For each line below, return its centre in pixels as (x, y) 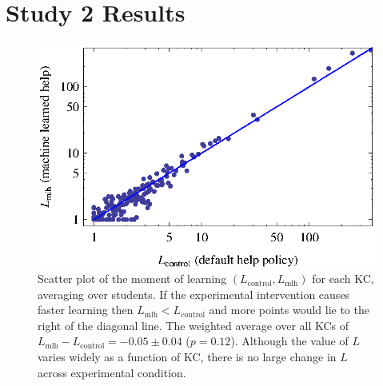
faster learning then (86, 310)
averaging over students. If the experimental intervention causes (194, 294)
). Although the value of (289, 341)
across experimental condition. (112, 372)
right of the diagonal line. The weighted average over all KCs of (193, 325)
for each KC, (343, 279)
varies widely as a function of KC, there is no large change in (187, 357)
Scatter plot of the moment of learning (132, 279)
